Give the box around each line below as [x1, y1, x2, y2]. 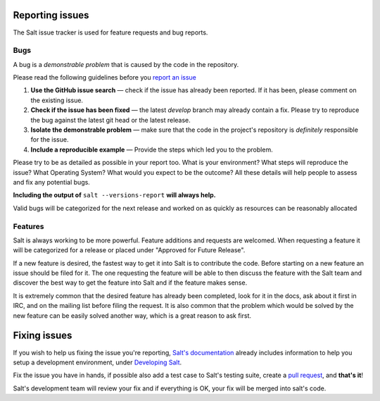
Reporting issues [13, 9, 89, 21]
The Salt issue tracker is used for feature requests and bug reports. [13, 28, 208, 37]
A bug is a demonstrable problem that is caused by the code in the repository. [13, 60, 239, 68]
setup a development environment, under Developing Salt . [13, 358, 182, 366]
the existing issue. [30, 96, 84, 104]
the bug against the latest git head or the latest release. [30, 116, 191, 124]
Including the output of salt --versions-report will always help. [13, 191, 216, 199]
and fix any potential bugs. [13, 178, 91, 186]
